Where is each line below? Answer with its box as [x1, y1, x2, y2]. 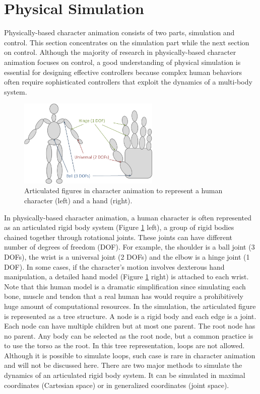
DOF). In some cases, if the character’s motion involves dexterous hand [4, 261, 225, 272]
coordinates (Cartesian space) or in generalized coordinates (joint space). [4, 379, 229, 390]
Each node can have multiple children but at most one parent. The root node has [4, 321, 255, 331]
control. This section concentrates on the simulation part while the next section [4, 37, 249, 47]
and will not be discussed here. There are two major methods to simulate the [4, 360, 242, 370]
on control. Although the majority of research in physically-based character [4, 47, 236, 57]
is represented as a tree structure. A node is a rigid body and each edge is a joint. [4, 310, 256, 321]
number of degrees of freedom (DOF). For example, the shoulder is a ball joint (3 [4, 242, 255, 252]
